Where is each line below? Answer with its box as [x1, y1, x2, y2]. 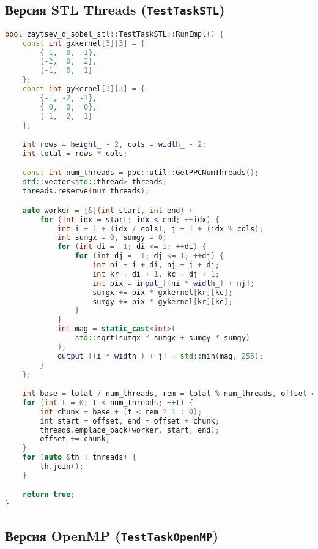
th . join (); [40, 462, 84, 471]
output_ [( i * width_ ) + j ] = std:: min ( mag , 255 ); [57, 351, 264, 360]
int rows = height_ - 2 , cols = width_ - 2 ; [22, 140, 207, 149]
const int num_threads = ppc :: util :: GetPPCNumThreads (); [22, 168, 259, 177]
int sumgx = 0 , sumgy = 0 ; [57, 233, 168, 242]
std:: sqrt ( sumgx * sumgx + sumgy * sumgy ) [75, 334, 250, 342]
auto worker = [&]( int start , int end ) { [22, 206, 193, 215]
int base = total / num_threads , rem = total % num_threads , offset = [22, 389, 316, 398]
